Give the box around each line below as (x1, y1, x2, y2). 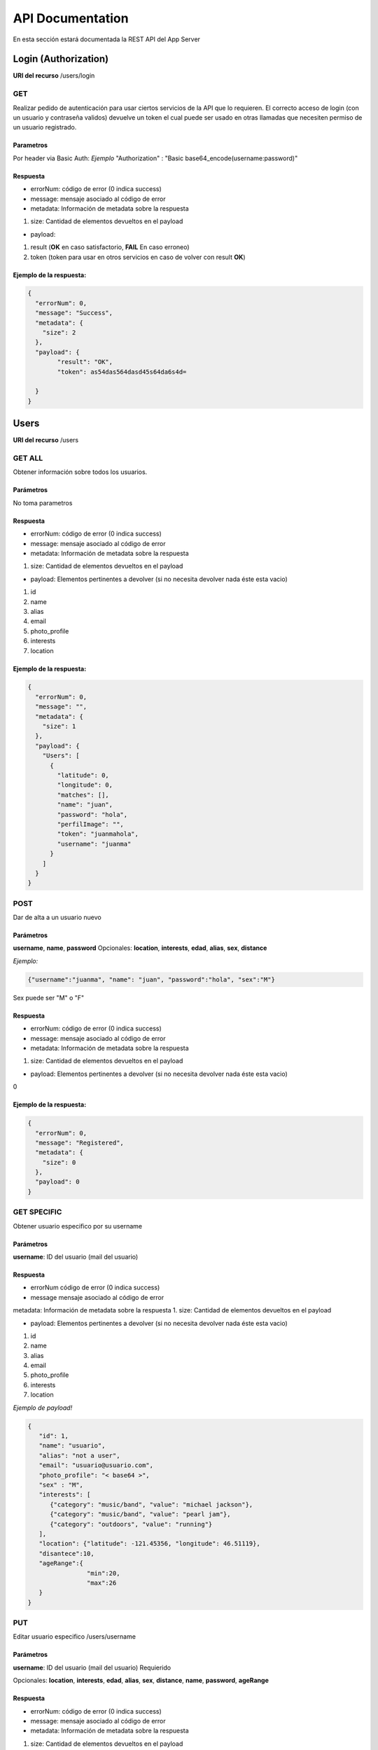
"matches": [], (57, 791, 110, 799)
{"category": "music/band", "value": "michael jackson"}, (50, 1500, 253, 1508)
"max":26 (86, 1578, 117, 1587)
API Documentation (13, 10, 129, 26)
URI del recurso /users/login (13, 71, 95, 80)
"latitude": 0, (57, 771, 110, 779)
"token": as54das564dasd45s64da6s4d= (57, 367, 187, 376)
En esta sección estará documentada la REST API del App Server (13, 35, 201, 43)
